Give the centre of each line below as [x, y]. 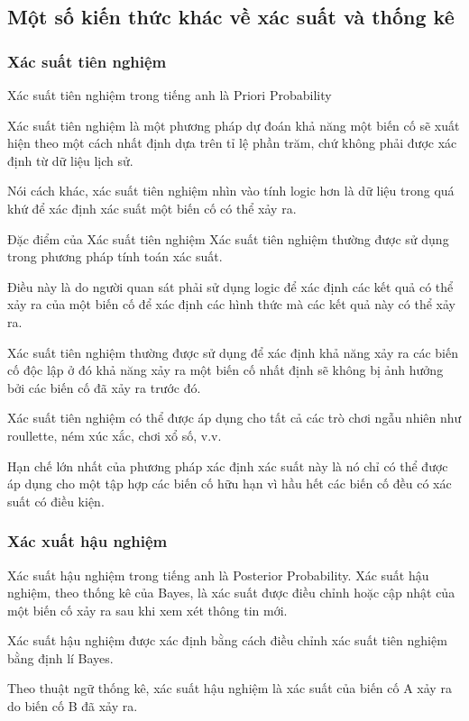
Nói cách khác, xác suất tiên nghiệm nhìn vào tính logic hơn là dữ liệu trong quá [231, 191]
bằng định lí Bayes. [60, 657]
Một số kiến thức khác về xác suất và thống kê [231, 17]
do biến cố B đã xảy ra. [73, 706]
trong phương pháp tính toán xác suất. [115, 256]
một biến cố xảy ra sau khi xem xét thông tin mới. [147, 610]
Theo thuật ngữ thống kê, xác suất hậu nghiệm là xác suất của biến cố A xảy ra [230, 688]
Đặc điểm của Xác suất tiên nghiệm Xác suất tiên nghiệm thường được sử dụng [228, 238]
